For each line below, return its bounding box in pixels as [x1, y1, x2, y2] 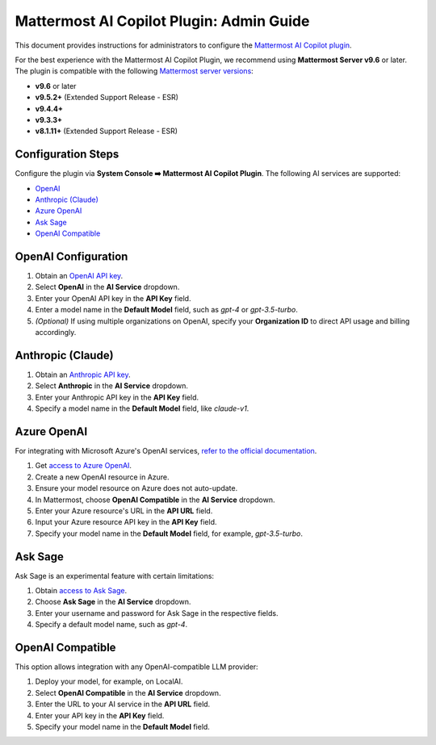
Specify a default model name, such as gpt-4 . [35, 620, 188, 630]
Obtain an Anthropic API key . [35, 370, 131, 379]
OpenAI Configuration [15, 249, 128, 263]
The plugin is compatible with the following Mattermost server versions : [15, 66, 254, 76]
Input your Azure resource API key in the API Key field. [35, 517, 217, 527]
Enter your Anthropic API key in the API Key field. [35, 392, 199, 402]
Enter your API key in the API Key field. [35, 710, 165, 720]
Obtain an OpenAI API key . [35, 271, 124, 281]
